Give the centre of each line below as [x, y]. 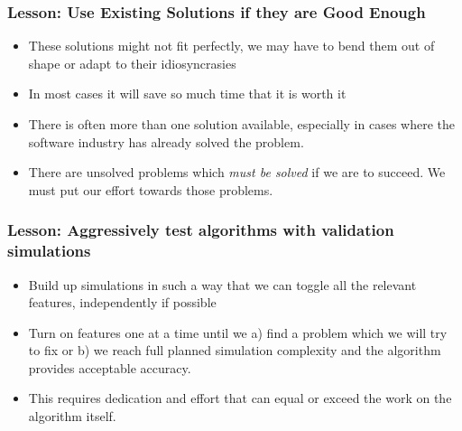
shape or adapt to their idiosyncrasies [132, 63]
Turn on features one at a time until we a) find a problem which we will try [238, 332]
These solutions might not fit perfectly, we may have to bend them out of [231, 46]
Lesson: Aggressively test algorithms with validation [201, 230]
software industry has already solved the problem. [166, 141]
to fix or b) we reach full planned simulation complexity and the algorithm [235, 350]
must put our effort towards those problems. [151, 189]
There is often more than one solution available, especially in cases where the [241, 124]
